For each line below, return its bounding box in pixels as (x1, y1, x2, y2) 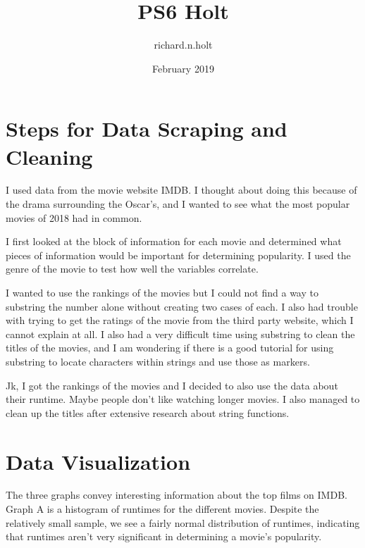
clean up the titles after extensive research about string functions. (6, 405, 290, 420)
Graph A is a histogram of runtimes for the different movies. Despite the (6, 502, 319, 516)
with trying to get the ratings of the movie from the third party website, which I (6, 313, 354, 328)
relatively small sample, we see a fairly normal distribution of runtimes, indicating (6, 515, 360, 530)
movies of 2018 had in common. (6, 210, 142, 225)
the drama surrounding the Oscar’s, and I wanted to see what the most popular (6, 197, 350, 211)
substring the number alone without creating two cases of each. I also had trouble (6, 299, 358, 313)
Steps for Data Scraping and (6, 114, 287, 143)
